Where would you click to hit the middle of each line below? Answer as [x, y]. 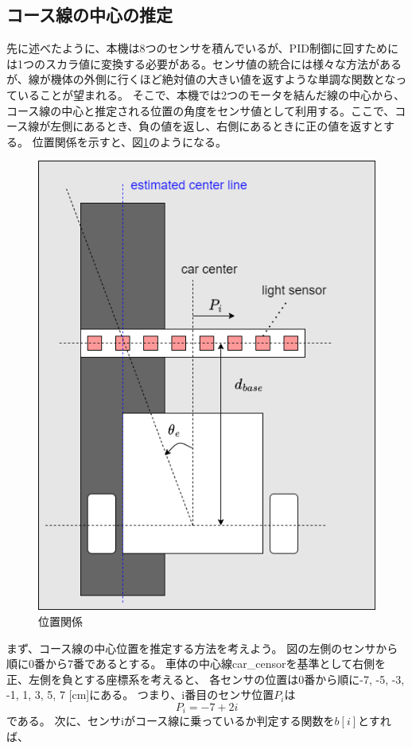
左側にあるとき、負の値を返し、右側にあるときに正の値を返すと [217, 126]
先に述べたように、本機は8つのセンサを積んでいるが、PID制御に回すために [202, 48]
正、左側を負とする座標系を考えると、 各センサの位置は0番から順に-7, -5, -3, [206, 679]
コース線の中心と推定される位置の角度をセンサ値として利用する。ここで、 [201, 110]
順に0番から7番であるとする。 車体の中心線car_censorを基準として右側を [196, 664]
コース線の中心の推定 [89, 15]
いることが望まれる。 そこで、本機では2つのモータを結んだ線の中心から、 [211, 94]
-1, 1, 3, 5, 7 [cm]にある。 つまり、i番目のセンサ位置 [140, 695]
